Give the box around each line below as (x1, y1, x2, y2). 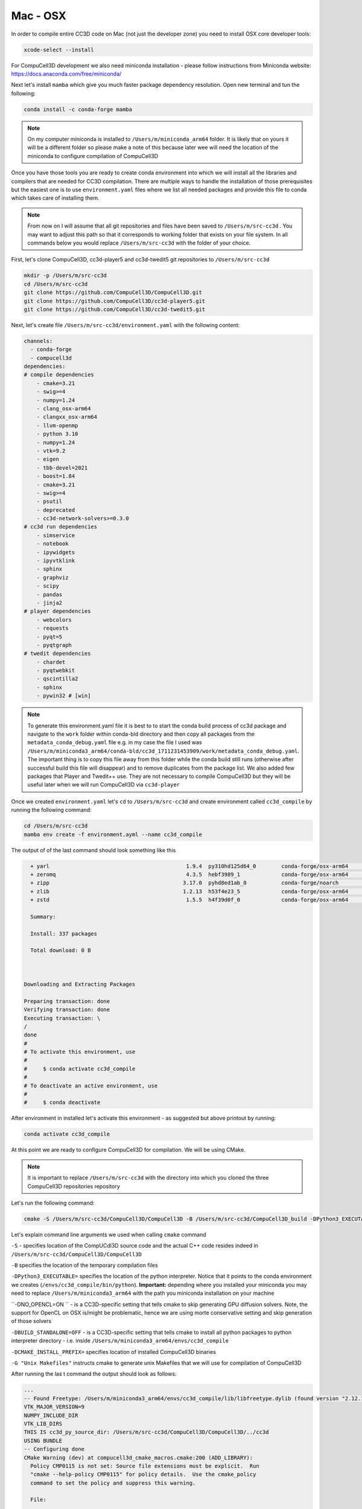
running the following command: (11, 806, 92, 814)
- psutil (36, 498, 63, 505)
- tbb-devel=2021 (36, 464, 88, 471)
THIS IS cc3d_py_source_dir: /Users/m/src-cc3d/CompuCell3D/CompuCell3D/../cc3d (24, 1429, 269, 1436)
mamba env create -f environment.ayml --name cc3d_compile (24, 831, 202, 838)
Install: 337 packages (30, 930, 98, 937)
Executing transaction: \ (24, 1015, 101, 1021)
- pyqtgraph (36, 642, 72, 648)
